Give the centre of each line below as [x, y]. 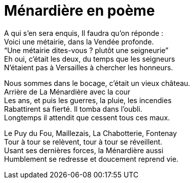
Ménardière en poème [80, 11]
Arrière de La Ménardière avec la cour [67, 91]
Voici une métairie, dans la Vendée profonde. [79, 41]
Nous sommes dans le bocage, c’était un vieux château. [97, 83]
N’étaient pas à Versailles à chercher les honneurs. [89, 67]
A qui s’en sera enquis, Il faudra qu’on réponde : [84, 33]
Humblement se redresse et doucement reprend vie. [91, 159]
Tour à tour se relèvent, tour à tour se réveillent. [83, 142]
